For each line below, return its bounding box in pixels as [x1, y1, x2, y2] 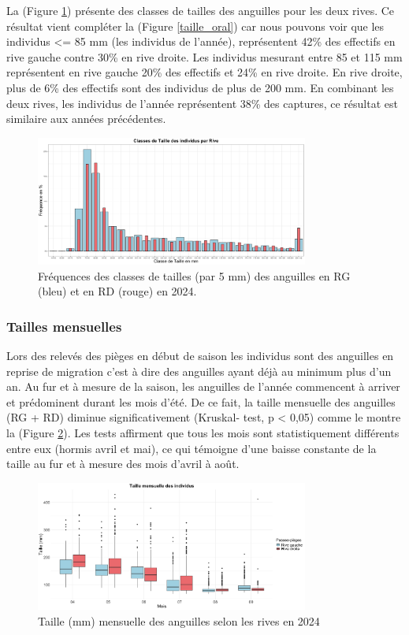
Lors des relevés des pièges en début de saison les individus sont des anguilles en [6, 347, 394, 364]
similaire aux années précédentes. [6, 110, 166, 127]
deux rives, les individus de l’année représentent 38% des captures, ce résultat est [6, 95, 398, 111]
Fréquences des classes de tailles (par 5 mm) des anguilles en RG [38, 267, 351, 284]
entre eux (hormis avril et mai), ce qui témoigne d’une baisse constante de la [6, 440, 377, 456]
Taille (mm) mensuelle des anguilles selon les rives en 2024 [38, 612, 320, 629]
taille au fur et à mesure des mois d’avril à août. [6, 455, 240, 472]
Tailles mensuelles [6, 316, 122, 336]
